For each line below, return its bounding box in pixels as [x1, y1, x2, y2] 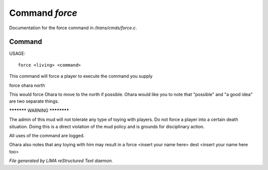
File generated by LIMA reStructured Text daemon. [9, 158, 113, 164]
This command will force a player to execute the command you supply [9, 73, 153, 79]
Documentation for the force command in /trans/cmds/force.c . [9, 25, 137, 31]
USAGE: [9, 51, 26, 57]
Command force [9, 7, 77, 18]
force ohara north [9, 82, 45, 88]
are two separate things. [9, 98, 59, 104]
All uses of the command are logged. [9, 132, 85, 138]
